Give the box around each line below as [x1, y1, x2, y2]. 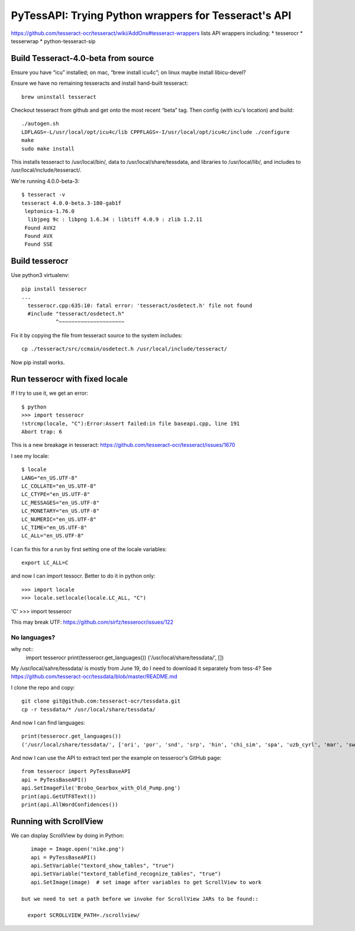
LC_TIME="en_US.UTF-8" [21, 524, 88, 531]
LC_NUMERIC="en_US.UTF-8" [21, 516, 97, 523]
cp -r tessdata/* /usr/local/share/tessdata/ [21, 706, 156, 713]
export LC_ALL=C [21, 559, 69, 566]
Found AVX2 [24, 224, 56, 231]
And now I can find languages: [11, 719, 85, 726]
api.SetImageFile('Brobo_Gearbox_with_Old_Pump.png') [21, 785, 180, 791]
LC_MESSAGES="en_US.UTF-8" [21, 499, 100, 506]
